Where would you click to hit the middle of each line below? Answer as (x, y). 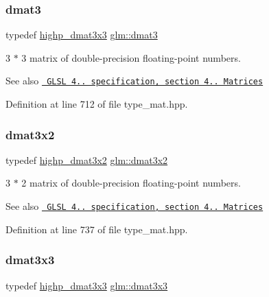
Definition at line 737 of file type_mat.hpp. (97, 229)
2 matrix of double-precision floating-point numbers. (131, 183)
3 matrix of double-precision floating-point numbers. (131, 57)
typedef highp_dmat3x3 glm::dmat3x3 (87, 285)
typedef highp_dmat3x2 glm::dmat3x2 (87, 159)
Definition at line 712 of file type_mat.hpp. (97, 104)
